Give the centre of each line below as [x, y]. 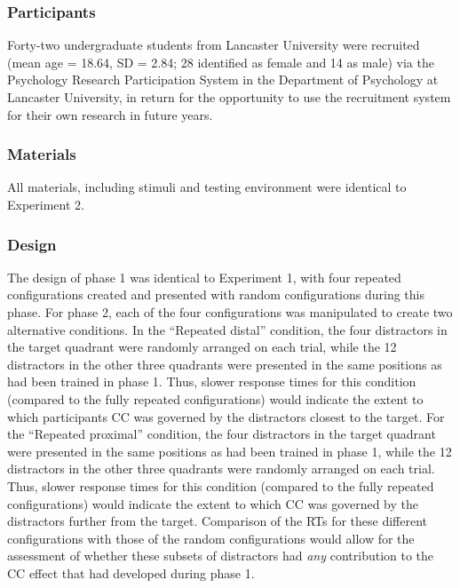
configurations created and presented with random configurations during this [216, 294]
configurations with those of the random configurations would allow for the [211, 538]
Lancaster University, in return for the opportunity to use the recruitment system [229, 97]
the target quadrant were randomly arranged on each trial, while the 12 [202, 347]
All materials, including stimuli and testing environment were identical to [207, 187]
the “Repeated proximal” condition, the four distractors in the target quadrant [222, 434]
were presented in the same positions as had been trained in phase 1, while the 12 [230, 451]
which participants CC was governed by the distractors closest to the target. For [226, 416]
